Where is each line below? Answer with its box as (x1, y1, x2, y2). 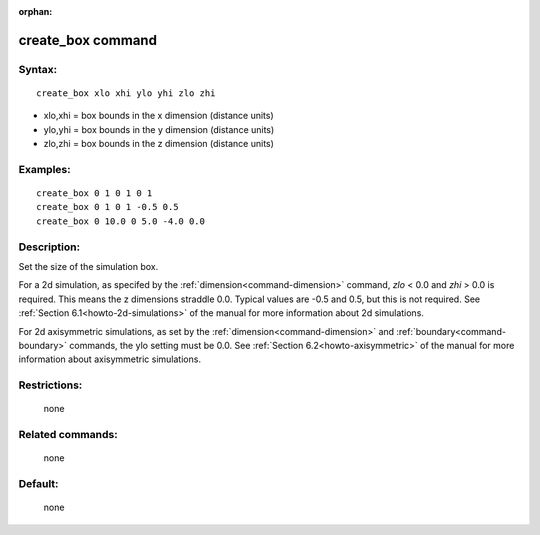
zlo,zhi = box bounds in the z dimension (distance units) (43, 138, 275, 150)
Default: (18, 477, 59, 491)
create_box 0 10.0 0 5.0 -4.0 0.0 (36, 215, 205, 227)
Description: (18, 240, 80, 254)
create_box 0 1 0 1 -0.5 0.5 (36, 201, 179, 213)
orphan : (18, 6, 53, 17)
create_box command (18, 31, 157, 49)
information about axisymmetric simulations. (18, 353, 202, 365)
